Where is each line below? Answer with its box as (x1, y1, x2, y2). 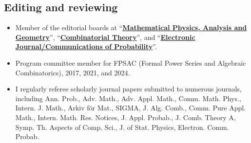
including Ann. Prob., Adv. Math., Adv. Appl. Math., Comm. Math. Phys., (15, 93, 241, 103)
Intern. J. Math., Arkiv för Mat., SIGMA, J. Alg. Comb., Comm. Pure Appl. (15, 103, 246, 113)
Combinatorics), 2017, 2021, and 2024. (15, 67, 130, 77)
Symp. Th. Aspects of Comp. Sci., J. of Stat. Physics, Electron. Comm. (15, 122, 229, 132)
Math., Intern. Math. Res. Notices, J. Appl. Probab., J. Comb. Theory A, (15, 112, 236, 122)
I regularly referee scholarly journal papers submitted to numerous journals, (15, 84, 242, 94)
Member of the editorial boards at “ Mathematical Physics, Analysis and (15, 22, 247, 33)
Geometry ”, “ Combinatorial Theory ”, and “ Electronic (15, 32, 195, 42)
